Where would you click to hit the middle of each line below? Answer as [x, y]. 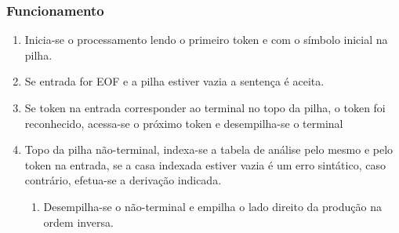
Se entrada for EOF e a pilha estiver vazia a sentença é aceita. [174, 81]
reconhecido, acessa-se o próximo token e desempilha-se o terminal [184, 123]
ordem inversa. [78, 222]
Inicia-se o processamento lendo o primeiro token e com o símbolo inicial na [206, 40]
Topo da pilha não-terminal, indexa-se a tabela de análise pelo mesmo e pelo [209, 149]
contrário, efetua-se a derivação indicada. [123, 180]
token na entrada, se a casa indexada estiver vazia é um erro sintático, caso [205, 164]
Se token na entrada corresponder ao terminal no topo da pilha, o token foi [205, 107]
